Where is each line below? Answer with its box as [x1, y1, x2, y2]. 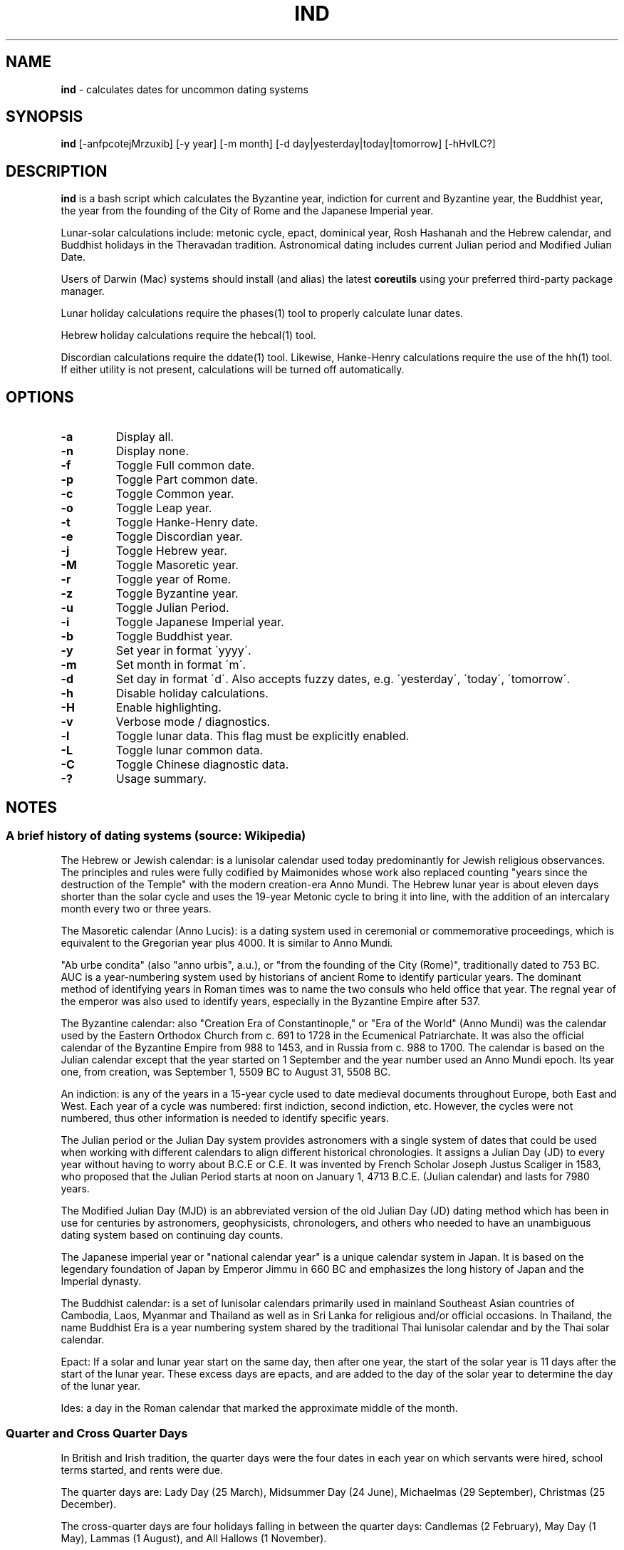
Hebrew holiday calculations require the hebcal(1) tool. [61, 329, 316, 342]
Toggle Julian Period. [115, 600, 229, 615]
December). [61, 1498, 117, 1511]
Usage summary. [115, 771, 207, 786]
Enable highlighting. [115, 700, 222, 715]
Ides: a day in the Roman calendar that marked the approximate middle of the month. [61, 1402, 458, 1415]
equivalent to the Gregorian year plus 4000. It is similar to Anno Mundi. [61, 937, 393, 950]
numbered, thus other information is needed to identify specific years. [61, 1112, 389, 1125]
